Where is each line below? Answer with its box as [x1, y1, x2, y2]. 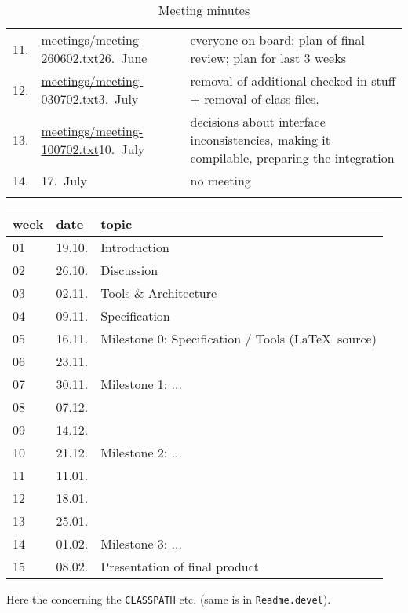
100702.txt [41, 139, 99, 158]
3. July [98, 90, 139, 108]
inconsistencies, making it [190, 130, 330, 149]
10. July [98, 139, 145, 158]
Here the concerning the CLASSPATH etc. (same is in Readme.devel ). [6, 591, 331, 607]
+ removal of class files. [190, 90, 319, 108]
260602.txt [41, 49, 99, 67]
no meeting [190, 171, 251, 189]
